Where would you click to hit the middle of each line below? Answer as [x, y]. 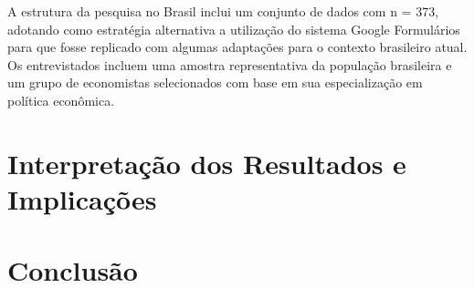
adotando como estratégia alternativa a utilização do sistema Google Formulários [234, 29]
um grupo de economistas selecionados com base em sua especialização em [215, 82]
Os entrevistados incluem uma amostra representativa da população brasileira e [230, 64]
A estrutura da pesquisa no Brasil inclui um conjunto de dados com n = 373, [223, 11]
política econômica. [61, 100]
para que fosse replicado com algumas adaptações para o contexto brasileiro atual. [237, 47]
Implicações [82, 198]
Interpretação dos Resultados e [207, 163]
